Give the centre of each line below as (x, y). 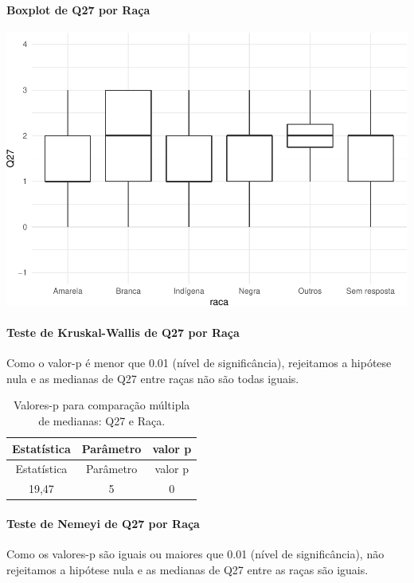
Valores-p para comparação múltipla (102, 405)
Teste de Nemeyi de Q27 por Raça (103, 523)
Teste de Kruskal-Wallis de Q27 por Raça (123, 333)
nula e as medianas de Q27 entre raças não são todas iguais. (153, 378)
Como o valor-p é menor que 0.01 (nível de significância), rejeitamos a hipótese (199, 363)
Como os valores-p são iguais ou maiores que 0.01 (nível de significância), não (195, 554)
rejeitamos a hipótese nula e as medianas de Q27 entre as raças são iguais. (187, 569)
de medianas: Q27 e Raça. (102, 421)
